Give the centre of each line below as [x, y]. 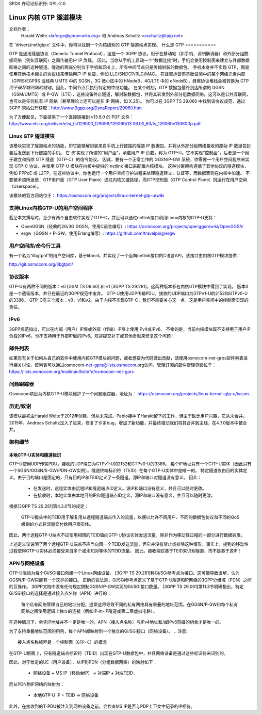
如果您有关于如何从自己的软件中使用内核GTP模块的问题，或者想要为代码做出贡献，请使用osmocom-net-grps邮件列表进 [128, 358]
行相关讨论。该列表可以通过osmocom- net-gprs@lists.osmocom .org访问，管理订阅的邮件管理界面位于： [113, 365]
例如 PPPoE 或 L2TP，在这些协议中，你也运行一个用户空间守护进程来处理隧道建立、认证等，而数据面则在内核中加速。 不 [129, 173]
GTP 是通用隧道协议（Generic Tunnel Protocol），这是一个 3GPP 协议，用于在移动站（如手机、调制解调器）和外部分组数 [129, 54]
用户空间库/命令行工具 [35, 246]
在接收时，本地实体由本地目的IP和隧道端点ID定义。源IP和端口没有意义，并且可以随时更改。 [124, 495]
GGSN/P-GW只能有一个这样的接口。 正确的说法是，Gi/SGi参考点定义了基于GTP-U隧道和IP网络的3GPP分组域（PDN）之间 [130, 580]
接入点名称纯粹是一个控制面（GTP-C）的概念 [62, 642]
